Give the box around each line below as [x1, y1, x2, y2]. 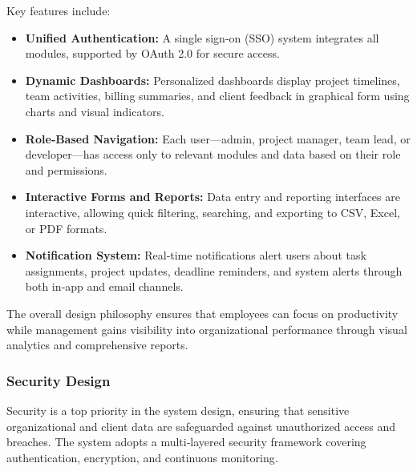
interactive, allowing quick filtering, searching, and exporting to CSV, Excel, [25, 203, 400, 220]
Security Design [6, 370, 111, 390]
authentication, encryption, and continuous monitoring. [6, 449, 278, 465]
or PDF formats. [25, 219, 107, 236]
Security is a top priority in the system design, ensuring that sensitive [6, 401, 350, 418]
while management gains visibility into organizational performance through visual [6, 320, 407, 337]
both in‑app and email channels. [25, 278, 184, 295]
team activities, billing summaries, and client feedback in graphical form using [25, 87, 410, 104]
